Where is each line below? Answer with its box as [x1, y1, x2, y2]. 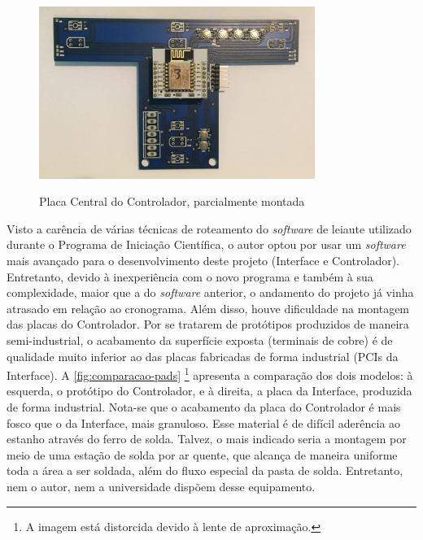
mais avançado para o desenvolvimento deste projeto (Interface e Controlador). [7, 252, 400, 269]
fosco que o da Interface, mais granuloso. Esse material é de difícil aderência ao [7, 414, 401, 431]
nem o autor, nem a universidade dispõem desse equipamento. [7, 478, 316, 495]
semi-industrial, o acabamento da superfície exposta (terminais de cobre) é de [7, 332, 393, 349]
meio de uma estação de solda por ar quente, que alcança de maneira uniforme [7, 446, 398, 463]
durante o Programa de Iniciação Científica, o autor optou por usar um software [7, 236, 406, 253]
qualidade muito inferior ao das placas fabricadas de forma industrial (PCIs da [7, 347, 399, 364]
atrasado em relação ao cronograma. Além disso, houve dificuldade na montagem [7, 299, 410, 316]
